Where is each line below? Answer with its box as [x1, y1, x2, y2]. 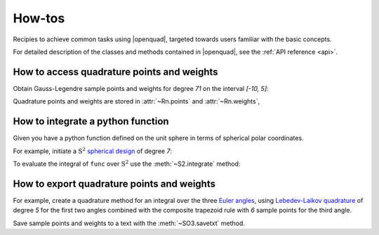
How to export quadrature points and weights [13, 178, 215, 190]
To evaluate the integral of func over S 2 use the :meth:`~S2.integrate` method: [13, 159, 241, 168]
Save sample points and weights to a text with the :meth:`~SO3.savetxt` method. [13, 219, 246, 227]
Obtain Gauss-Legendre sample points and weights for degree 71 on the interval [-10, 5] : [13, 84, 270, 92]
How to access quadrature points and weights [13, 66, 218, 78]
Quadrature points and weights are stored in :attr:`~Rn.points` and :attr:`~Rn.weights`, [13, 97, 260, 106]
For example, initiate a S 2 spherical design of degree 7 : [13, 145, 172, 155]
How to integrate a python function [13, 115, 169, 127]
